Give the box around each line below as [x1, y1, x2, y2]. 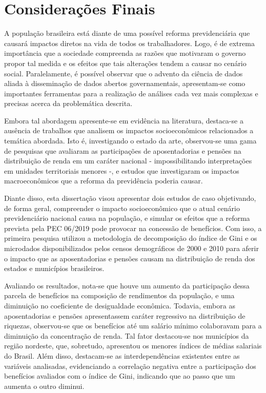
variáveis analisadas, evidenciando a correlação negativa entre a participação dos [4, 360, 256, 371]
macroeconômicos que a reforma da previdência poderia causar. [4, 175, 203, 186]
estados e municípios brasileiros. [4, 263, 105, 274]
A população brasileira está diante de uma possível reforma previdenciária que [4, 28, 250, 38]
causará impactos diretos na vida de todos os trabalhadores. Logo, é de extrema [4, 37, 255, 48]
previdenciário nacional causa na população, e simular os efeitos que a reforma [4, 213, 250, 223]
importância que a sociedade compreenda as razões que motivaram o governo [4, 48, 246, 58]
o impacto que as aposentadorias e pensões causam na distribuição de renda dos [4, 253, 255, 263]
